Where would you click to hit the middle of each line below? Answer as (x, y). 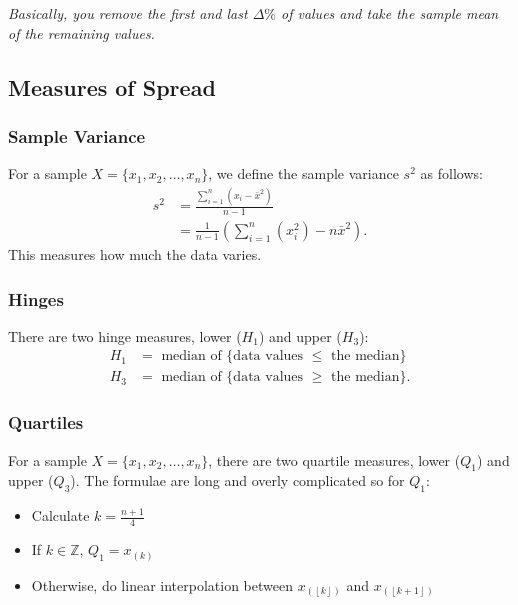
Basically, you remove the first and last (128, 13)
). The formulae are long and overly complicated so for (237, 480)
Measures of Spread (112, 86)
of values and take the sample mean (389, 13)
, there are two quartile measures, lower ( (334, 459)
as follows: (451, 173)
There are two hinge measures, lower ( (125, 335)
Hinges (36, 298)
